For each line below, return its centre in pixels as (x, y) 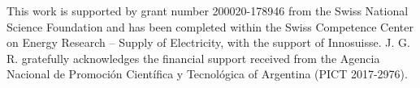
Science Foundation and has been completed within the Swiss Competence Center (210, 26)
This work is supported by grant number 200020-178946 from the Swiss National (208, 10)
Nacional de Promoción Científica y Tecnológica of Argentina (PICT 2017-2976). (207, 74)
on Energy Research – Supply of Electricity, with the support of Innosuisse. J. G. (208, 42)
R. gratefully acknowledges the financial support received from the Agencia (193, 58)
